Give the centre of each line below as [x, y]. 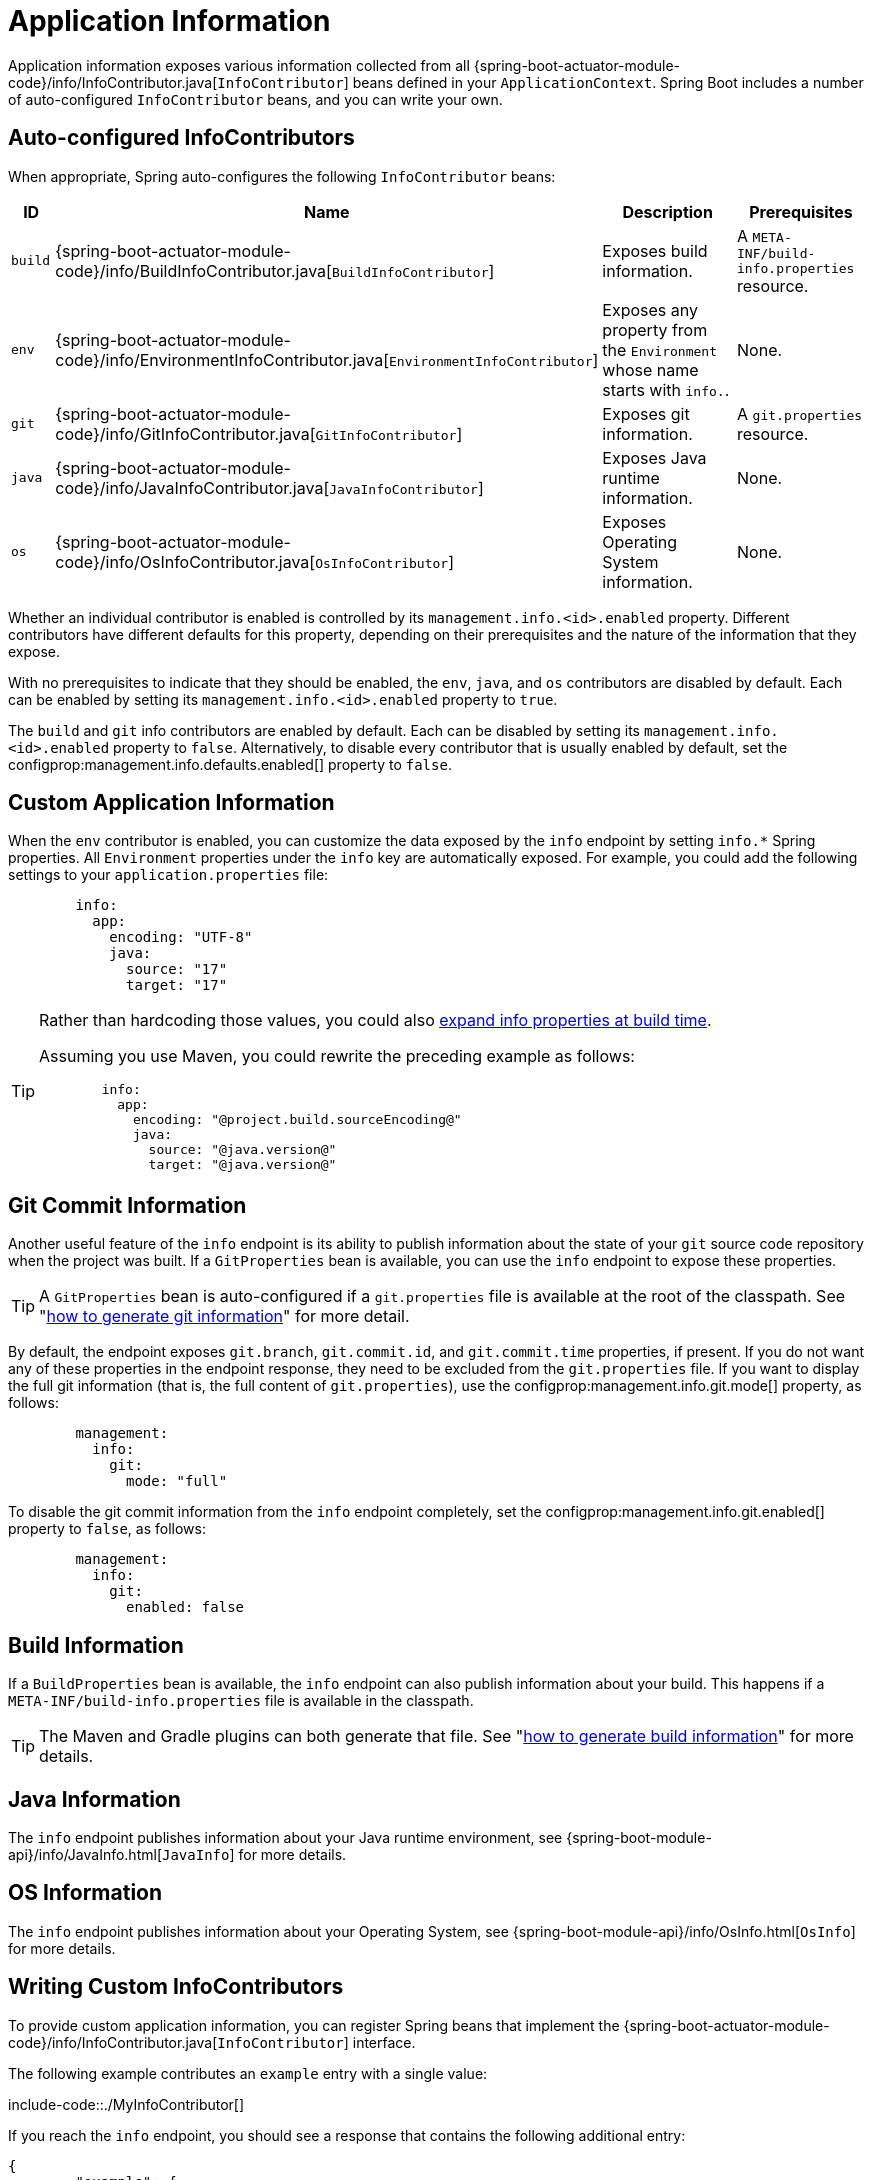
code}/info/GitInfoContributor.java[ [185, 433]
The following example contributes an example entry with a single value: [248, 2073]
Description [667, 211]
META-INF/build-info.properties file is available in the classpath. [241, 1701]
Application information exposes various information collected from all [239, 65]
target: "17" [177, 985]
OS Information [85, 1893]
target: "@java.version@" [242, 1165]
